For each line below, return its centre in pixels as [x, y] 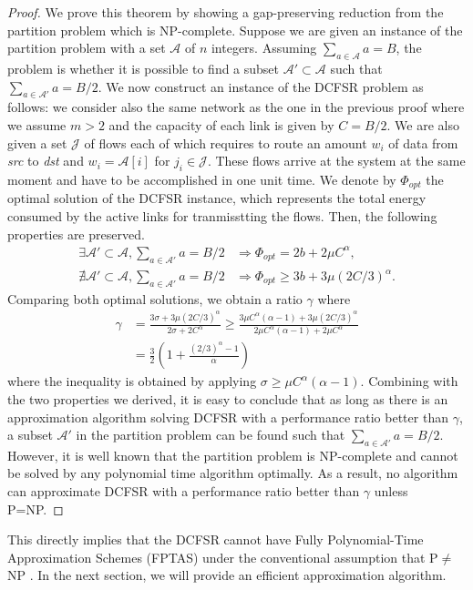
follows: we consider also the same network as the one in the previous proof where [236, 107]
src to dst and [46, 161]
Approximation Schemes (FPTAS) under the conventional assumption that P [223, 557]
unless [391, 491]
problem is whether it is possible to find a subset [144, 68]
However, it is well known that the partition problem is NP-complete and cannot [233, 455]
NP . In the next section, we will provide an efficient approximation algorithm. [227, 575]
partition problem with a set [87, 48]
